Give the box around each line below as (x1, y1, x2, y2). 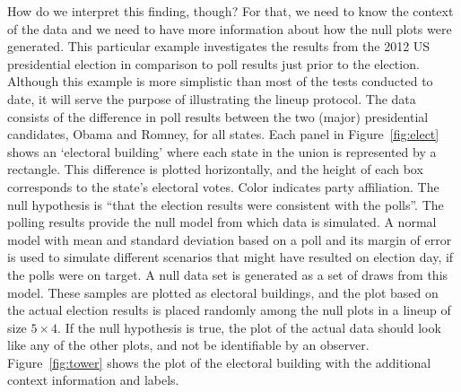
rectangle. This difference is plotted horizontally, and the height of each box (7, 160, 423, 179)
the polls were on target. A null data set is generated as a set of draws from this (7, 265, 448, 283)
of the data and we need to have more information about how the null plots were (7, 19, 452, 38)
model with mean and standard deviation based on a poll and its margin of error (7, 230, 452, 248)
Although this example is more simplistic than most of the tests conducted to (7, 72, 433, 91)
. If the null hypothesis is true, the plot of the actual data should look (57, 318, 441, 336)
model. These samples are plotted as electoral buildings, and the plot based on (7, 283, 439, 301)
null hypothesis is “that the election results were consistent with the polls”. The (7, 195, 444, 213)
